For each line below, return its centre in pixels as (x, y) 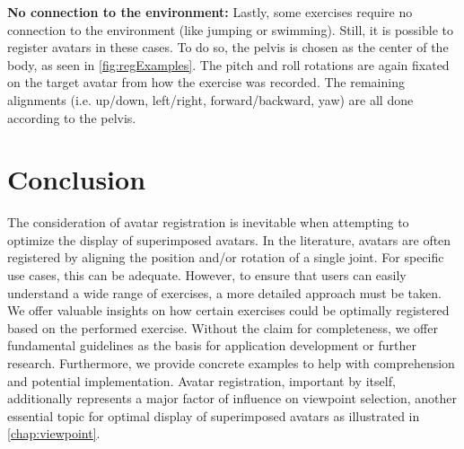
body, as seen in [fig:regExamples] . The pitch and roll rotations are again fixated (228, 64)
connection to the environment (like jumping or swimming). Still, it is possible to (231, 29)
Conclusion (77, 179)
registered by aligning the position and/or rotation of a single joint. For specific (226, 257)
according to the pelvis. (72, 117)
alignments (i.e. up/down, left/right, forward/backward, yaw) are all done (210, 99)
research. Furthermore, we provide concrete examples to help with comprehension (231, 363)
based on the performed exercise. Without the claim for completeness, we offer (223, 327)
